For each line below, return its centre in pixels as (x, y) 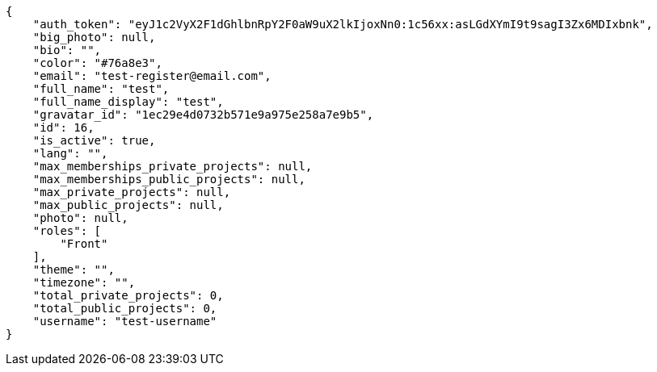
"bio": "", (67, 50)
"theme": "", (74, 270)
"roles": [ (67, 231)
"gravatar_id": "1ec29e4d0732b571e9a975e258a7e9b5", (203, 115)
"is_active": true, (94, 140)
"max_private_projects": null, (132, 192)
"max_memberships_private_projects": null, (173, 166)
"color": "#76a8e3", (97, 63)
